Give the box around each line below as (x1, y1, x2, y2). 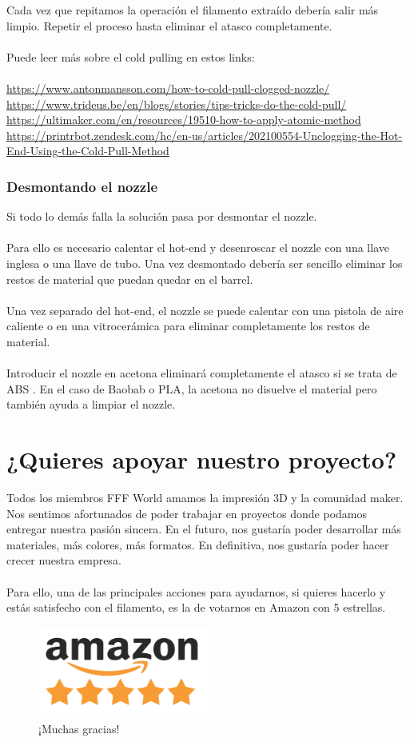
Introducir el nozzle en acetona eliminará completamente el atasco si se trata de (6, 365, 397, 381)
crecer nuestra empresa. (6, 552, 121, 568)
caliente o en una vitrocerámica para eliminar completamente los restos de (6, 317, 370, 334)
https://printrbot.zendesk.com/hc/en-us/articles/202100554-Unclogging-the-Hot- (6, 126, 403, 143)
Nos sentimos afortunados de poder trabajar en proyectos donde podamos (6, 505, 368, 521)
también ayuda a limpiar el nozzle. (6, 396, 176, 413)
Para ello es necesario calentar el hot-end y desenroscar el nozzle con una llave (6, 239, 389, 256)
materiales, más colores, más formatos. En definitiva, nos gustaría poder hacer (6, 536, 389, 553)
